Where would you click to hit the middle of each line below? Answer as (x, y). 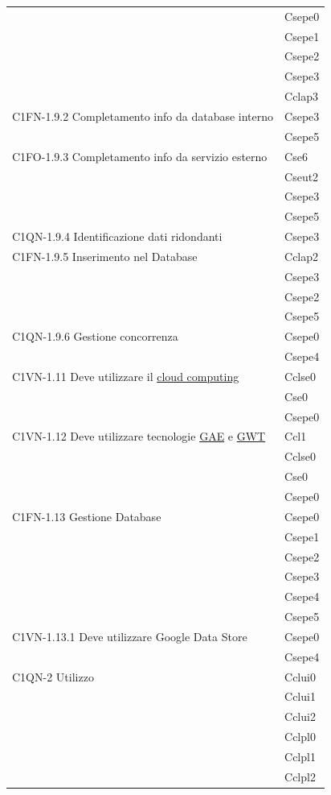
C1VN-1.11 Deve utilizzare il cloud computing (126, 376)
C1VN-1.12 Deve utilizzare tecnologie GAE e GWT (139, 436)
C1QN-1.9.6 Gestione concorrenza (95, 336)
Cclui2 (300, 716)
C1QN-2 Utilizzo (53, 676)
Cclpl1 (300, 756)
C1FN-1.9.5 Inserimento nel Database (105, 256)
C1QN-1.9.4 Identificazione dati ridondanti (117, 236)
